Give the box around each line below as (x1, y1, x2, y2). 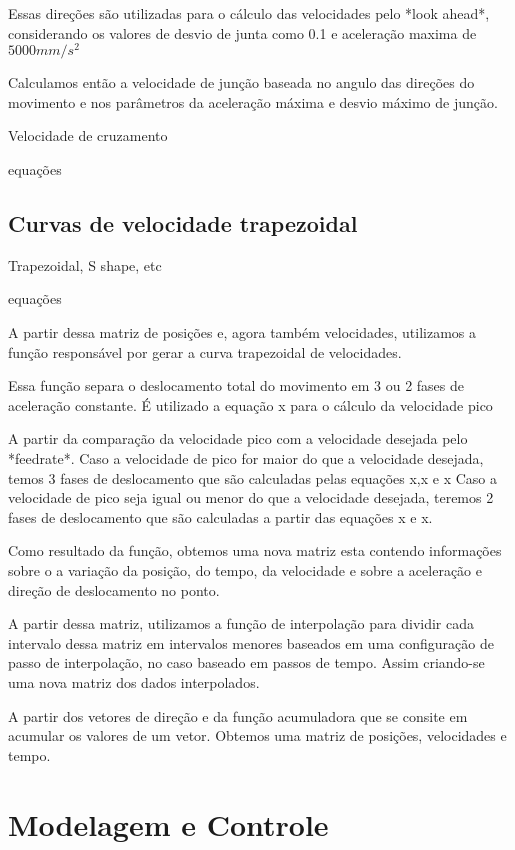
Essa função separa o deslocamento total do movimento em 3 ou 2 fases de (8, 375, 465, 396)
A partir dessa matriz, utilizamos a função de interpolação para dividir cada (8, 613, 474, 634)
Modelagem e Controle (8, 803, 329, 844)
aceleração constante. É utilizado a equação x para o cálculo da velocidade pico (8, 394, 493, 415)
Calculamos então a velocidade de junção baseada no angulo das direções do (8, 72, 475, 93)
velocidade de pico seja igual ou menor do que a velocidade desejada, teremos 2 (8, 487, 494, 508)
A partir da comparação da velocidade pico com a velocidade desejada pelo (8, 428, 468, 449)
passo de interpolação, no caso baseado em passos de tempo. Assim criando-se (8, 652, 485, 673)
